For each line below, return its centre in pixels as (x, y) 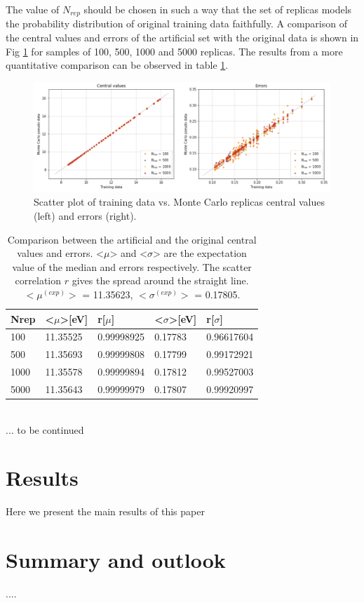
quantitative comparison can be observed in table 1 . (117, 65)
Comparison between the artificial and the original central (132, 239)
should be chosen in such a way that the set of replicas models (218, 9)
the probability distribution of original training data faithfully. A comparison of (176, 24)
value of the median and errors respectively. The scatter (132, 266)
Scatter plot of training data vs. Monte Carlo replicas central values (179, 202)
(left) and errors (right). (85, 215)
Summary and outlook (116, 560)
